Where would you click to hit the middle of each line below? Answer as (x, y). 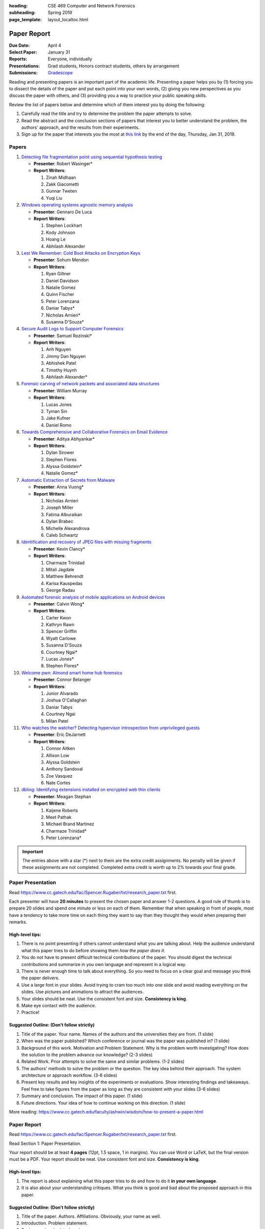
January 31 (59, 52)
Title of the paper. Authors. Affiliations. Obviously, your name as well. (91, 1216)
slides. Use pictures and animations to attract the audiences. (83, 992)
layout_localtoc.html (68, 19)
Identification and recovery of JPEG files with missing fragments (86, 542)
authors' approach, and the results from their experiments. (80, 127)
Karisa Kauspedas (64, 583)
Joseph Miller (60, 508)
